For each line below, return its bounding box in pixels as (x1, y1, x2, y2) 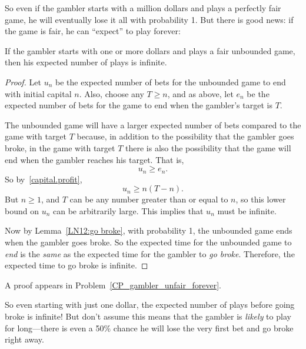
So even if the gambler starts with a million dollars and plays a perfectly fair (5, 2, 281, 14)
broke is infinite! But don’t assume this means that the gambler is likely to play (5, 310, 291, 322)
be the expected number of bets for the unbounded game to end (55, 75, 286, 88)
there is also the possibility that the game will (125, 141, 291, 154)
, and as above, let (167, 87, 234, 99)
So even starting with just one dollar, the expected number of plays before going (5, 298, 295, 311)
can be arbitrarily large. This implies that (52, 204, 204, 217)
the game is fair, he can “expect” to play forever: (5, 25, 181, 37)
